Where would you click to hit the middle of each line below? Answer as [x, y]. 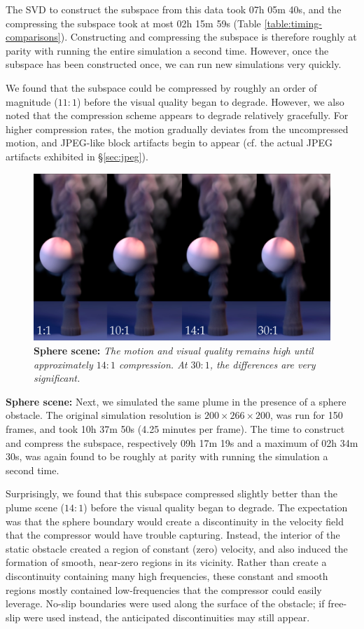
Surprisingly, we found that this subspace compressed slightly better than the [172, 493]
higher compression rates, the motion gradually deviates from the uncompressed [177, 129]
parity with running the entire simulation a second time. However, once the [167, 50]
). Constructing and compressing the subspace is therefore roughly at [209, 37]
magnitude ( [32, 101]
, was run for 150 [307, 415]
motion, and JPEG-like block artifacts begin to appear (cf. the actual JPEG [169, 143]
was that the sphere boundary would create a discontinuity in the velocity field [175, 521]
